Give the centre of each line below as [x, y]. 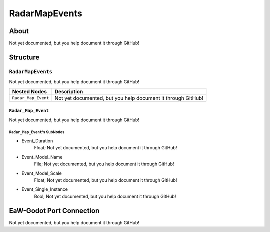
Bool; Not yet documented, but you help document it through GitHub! [105, 196]
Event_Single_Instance [45, 189]
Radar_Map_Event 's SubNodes [37, 132]
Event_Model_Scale [42, 173]
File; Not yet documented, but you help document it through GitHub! [104, 164]
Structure [24, 57]
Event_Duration [37, 141]
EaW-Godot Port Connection [54, 211]
